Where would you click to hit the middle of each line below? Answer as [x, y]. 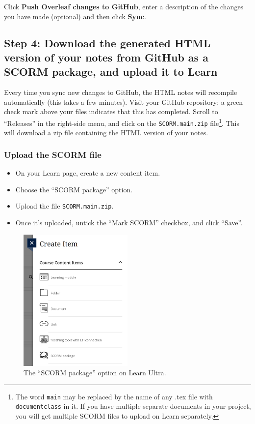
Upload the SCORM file [53, 154]
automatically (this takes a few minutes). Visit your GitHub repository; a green [124, 102]
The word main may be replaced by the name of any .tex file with [114, 396]
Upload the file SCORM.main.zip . [64, 206]
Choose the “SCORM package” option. [74, 189]
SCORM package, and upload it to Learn [111, 72]
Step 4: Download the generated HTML [107, 43]
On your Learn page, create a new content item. [88, 173]
